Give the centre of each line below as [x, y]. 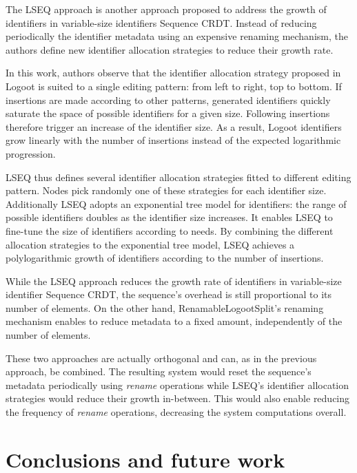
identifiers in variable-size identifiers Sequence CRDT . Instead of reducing [161, 22]
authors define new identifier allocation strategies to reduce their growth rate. [170, 49]
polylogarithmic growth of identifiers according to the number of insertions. [165, 258]
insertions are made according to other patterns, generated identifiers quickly [168, 99]
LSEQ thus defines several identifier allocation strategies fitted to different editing [178, 177]
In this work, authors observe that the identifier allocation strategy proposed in [173, 73]
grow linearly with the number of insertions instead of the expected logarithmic [173, 140]
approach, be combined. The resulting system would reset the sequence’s [159, 371]
